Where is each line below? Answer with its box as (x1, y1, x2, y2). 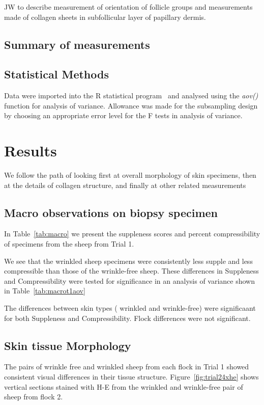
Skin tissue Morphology (4, 337, 131, 353)
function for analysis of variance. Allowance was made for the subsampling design (4, 100, 258, 111)
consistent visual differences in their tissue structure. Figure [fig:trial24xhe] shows (4, 371, 259, 382)
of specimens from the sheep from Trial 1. (4, 238, 134, 249)
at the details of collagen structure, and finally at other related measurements (4, 179, 246, 190)
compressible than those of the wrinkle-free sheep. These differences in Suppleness (4, 265, 259, 276)
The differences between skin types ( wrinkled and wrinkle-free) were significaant (4, 303, 256, 313)
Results (4, 140, 57, 161)
